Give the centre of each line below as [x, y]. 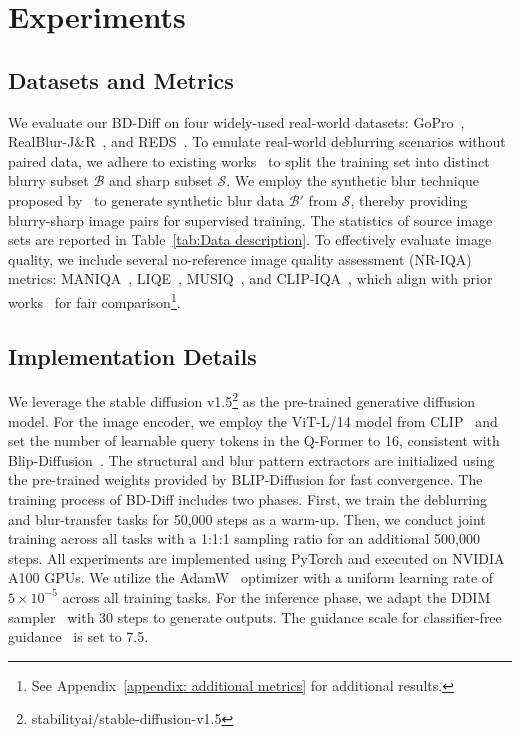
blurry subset [48, 180]
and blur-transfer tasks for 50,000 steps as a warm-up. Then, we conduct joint [247, 518]
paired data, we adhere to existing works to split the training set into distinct [249, 160]
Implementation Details [132, 355]
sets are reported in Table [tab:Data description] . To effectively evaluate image [250, 239]
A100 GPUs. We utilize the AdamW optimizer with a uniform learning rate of [251, 577]
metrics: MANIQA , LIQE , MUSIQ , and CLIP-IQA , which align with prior [250, 278]
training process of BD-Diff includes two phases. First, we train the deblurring [248, 499]
